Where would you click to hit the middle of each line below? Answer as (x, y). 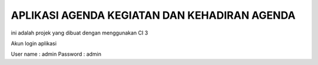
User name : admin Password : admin (56, 54)
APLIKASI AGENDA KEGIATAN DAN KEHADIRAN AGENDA (153, 15)
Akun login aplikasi (34, 43)
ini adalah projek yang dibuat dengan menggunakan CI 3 (79, 33)
